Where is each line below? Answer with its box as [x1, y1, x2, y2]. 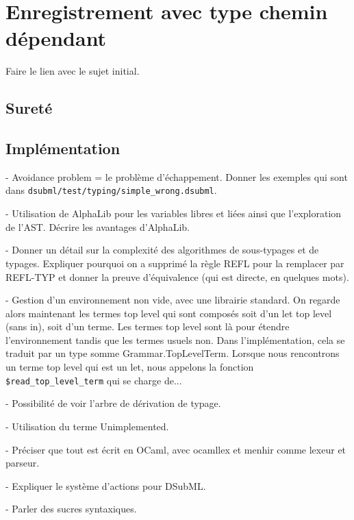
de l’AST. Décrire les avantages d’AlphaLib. [5, 219, 190, 234]
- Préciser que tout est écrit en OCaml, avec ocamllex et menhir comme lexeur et [5, 442, 346, 456]
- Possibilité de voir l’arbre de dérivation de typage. [5, 396, 221, 410]
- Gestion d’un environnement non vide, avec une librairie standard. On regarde [5, 293, 340, 307]
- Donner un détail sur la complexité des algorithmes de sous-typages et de [5, 243, 319, 257]
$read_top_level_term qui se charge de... [5, 373, 182, 387]
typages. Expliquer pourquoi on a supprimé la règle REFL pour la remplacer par [5, 256, 344, 270]
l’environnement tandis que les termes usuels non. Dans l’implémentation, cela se [5, 332, 345, 347]
